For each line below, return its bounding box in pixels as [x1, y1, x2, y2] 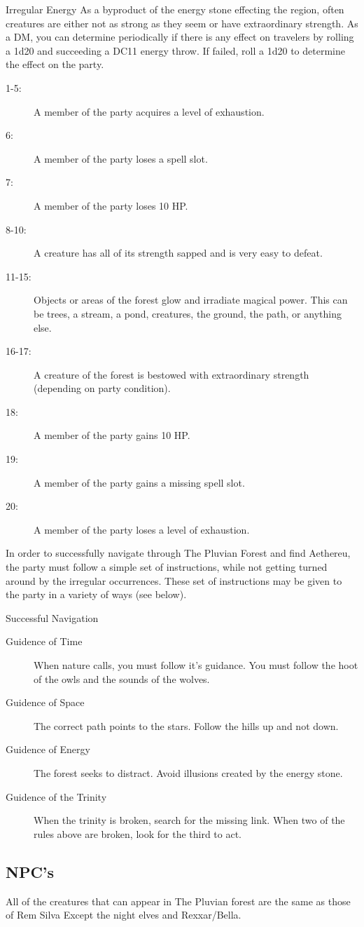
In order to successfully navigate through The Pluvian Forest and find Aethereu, [6, 546, 351, 560]
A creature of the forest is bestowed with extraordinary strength [34, 367, 309, 381]
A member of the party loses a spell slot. [34, 151, 208, 165]
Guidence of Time [6, 634, 83, 649]
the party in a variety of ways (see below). [6, 587, 187, 602]
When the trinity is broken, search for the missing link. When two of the [34, 813, 345, 827]
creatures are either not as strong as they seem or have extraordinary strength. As [6, 15, 358, 30]
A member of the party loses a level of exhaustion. [34, 522, 250, 536]
